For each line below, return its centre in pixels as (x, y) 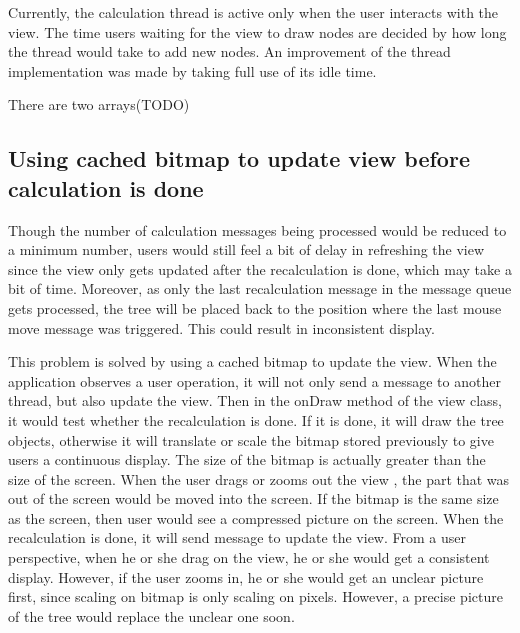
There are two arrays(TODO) (99, 104)
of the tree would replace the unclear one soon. (151, 615)
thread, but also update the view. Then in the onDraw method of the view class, (255, 400)
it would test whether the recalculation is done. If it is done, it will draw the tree (256, 419)
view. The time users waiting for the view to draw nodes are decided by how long (257, 31)
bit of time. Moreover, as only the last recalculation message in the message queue (260, 288)
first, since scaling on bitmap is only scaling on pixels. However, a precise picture (255, 596)
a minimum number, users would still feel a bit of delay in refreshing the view (246, 249)
